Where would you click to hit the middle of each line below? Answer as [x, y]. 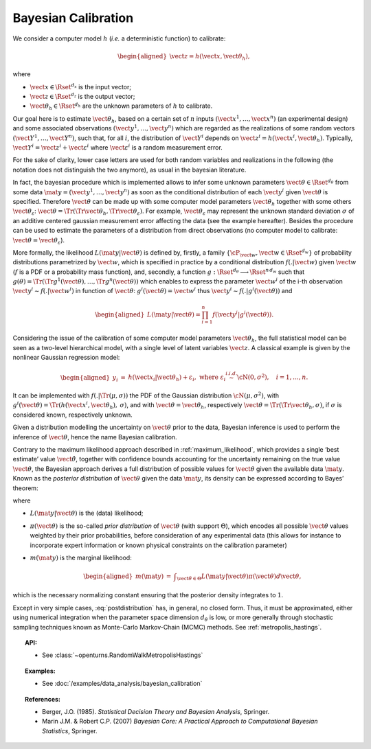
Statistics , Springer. [70, 730]
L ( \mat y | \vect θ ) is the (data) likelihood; [87, 513]
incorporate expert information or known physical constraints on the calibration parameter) [159, 545]
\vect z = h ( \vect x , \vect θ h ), [210, 57]
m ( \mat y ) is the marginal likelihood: [81, 557]
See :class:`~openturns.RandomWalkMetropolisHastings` [123, 655]
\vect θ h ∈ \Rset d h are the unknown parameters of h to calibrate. [121, 106]
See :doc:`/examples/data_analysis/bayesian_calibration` [122, 684]
